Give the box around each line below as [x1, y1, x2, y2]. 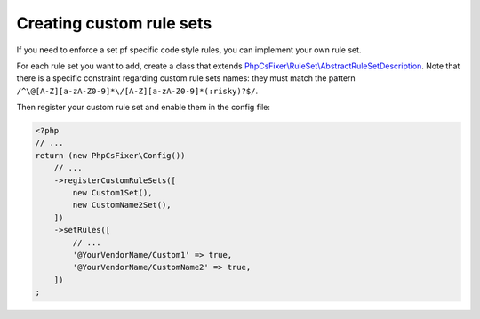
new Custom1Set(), [72, 187, 153, 198]
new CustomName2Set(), [72, 200, 172, 211]
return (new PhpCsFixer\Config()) [35, 150, 186, 160]
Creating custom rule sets [16, 13, 212, 33]
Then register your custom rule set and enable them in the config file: [16, 102, 271, 113]
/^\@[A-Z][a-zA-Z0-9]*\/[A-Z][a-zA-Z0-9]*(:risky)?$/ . [16, 85, 258, 96]
